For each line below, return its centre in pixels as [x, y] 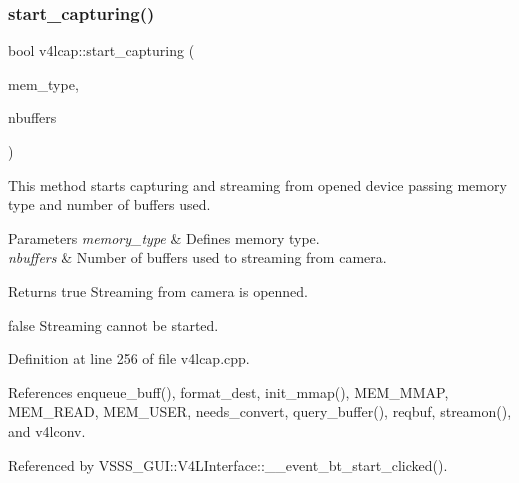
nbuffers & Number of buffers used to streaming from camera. [197, 257]
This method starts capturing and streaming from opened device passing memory [257, 184]
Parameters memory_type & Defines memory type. [164, 237]
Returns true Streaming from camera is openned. [158, 290]
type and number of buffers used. [109, 204]
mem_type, [43, 83]
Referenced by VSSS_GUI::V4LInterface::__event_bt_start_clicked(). [228, 464]
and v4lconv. [47, 430]
